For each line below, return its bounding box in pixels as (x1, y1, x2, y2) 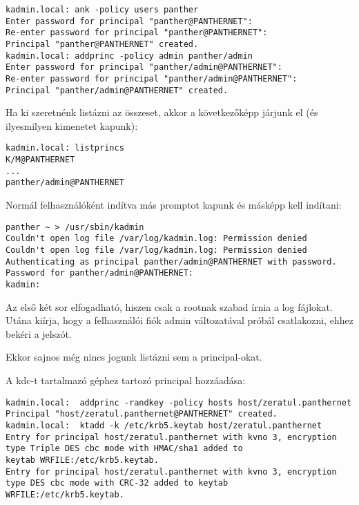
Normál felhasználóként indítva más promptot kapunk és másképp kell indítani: (6, 198, 342, 212)
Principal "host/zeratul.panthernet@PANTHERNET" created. (6, 409, 278, 419)
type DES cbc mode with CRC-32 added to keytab (6, 478, 229, 488)
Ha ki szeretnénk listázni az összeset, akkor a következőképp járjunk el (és (6, 105, 318, 120)
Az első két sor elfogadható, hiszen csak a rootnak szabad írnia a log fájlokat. (6, 299, 333, 314)
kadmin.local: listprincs (6, 143, 124, 153)
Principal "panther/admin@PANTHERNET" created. (6, 85, 229, 95)
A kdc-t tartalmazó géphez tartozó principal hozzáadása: (6, 372, 246, 387)
